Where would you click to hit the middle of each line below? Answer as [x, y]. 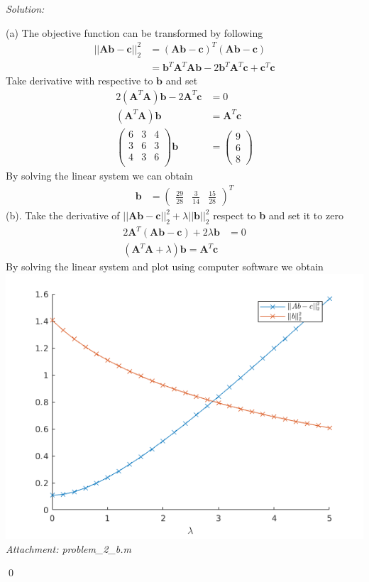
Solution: [25, 9]
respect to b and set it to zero [278, 215]
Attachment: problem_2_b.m [69, 548]
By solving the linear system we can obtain [99, 175]
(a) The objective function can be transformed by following [134, 32]
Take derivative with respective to [79, 81]
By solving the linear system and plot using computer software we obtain [165, 267]
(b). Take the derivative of [63, 215]
